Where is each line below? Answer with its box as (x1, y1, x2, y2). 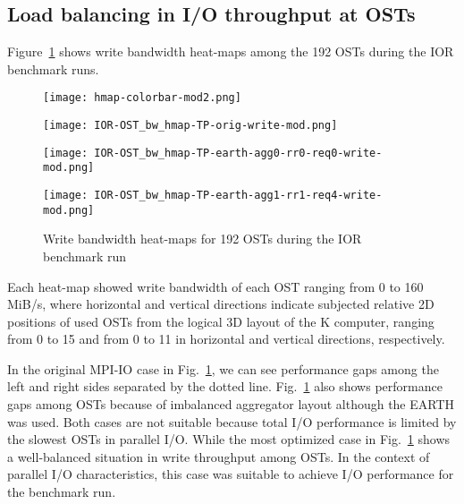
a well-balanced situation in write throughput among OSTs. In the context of (7, 447, 430, 466)
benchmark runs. (7, 59, 99, 78)
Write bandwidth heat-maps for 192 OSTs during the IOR (43, 229, 362, 248)
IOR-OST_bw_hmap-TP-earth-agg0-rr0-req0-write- (94, 146, 383, 159)
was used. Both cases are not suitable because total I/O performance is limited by (7, 412, 457, 431)
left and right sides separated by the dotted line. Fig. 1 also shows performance (7, 377, 443, 396)
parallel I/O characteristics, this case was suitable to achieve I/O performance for (7, 465, 454, 483)
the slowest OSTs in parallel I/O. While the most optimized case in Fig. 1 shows (7, 430, 451, 448)
